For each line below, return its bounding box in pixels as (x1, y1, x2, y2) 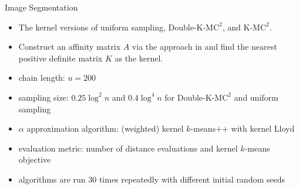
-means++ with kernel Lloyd (190, 122, 295, 135)
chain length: (18, 71, 65, 84)
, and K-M (222, 20, 260, 33)
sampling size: (18, 91, 69, 103)
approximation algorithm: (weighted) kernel (26, 122, 184, 135)
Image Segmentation (5, 1, 78, 13)
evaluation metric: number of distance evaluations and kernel (18, 142, 238, 154)
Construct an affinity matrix (18, 40, 121, 53)
